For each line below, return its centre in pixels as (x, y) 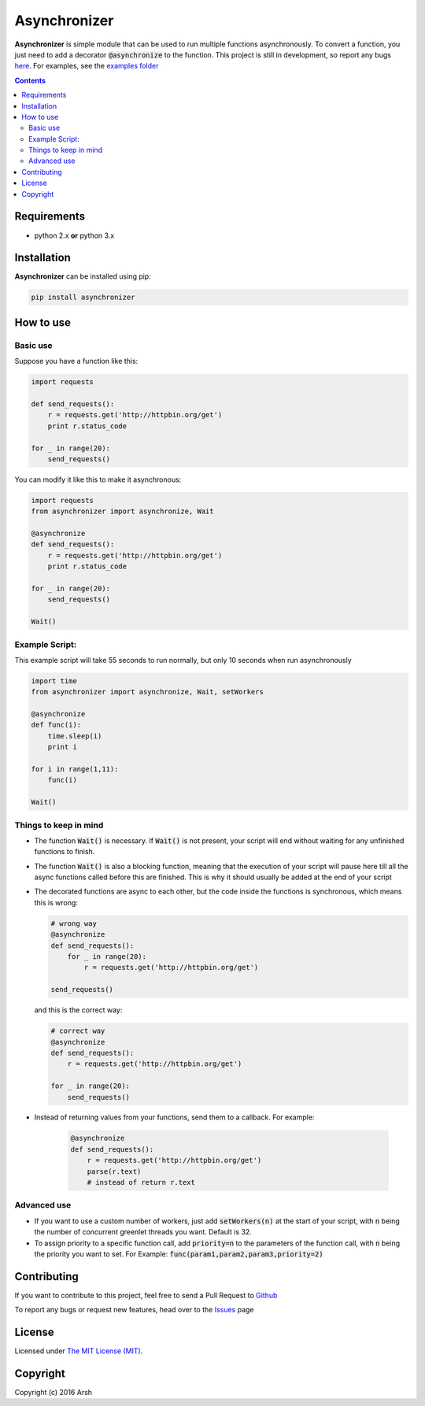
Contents (30, 80)
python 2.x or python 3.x (74, 235)
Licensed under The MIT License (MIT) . (79, 1351)
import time (54, 681)
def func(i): (56, 725)
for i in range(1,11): (75, 769)
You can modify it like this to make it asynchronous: (98, 479)
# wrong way (74, 923)
